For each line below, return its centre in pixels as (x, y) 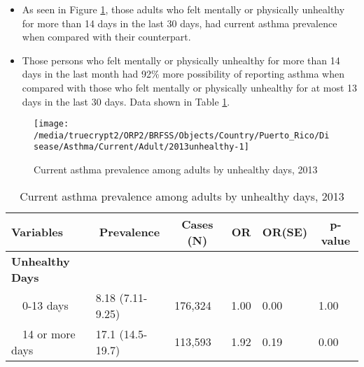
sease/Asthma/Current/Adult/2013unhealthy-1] (141, 147)
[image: (51, 124)
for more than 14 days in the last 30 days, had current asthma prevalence (180, 23)
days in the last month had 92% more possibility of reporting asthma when (183, 74)
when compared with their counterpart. (106, 37)
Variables (37, 232)
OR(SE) (285, 232)
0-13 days (45, 305)
